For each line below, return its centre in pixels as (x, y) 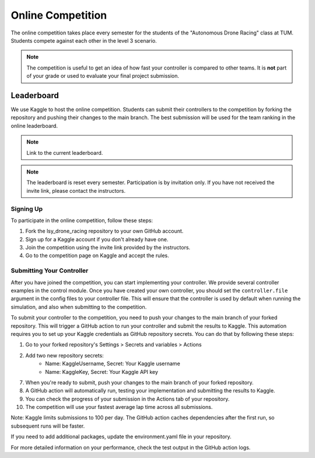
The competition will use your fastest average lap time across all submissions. (119, 407)
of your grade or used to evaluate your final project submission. (103, 76)
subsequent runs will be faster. (48, 426)
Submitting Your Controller (50, 270)
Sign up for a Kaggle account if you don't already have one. (97, 239)
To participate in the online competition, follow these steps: (82, 220)
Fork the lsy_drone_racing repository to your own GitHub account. (104, 231)
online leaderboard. (34, 126)
